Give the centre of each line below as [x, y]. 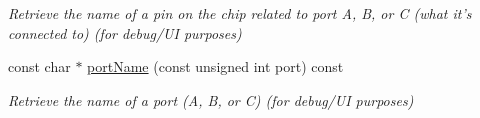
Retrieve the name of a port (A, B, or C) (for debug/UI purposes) [211, 99]
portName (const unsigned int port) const [215, 66]
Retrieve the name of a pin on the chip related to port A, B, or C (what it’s [240, 13]
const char [39, 66]
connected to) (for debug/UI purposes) [125, 32]
